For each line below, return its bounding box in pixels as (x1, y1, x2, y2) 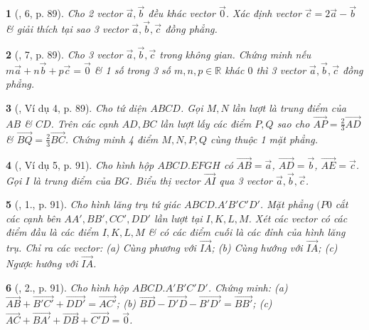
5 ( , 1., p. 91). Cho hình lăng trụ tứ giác (6, 197, 181, 212)
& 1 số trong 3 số (94, 62, 171, 77)
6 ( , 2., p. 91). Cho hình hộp (6, 279, 129, 294)
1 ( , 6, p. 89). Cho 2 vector (6, 6, 123, 21)
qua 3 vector (219, 172, 272, 187)
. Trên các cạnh (50, 115, 119, 130)
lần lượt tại (154, 210, 203, 225)
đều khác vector (148, 6, 215, 21)
